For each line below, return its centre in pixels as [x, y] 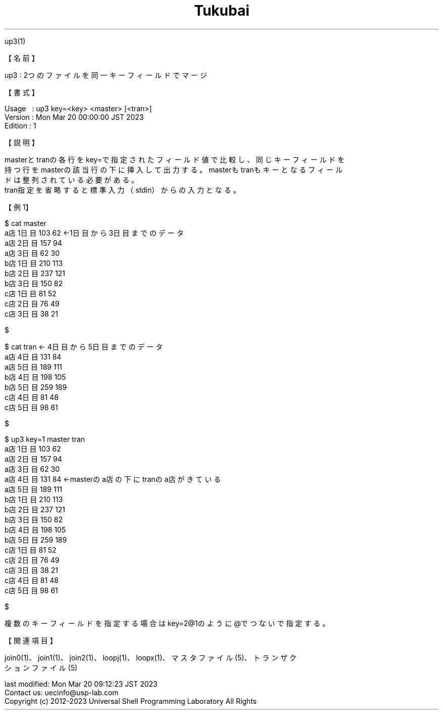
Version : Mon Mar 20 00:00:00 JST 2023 [74, 117]
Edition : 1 [20, 125]
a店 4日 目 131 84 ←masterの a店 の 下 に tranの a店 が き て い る [113, 479]
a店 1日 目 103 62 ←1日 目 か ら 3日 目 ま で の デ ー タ [94, 233]
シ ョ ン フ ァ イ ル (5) [41, 667]
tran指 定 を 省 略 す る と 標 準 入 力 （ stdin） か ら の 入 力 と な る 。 [122, 190]
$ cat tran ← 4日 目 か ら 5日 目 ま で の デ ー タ [84, 346]
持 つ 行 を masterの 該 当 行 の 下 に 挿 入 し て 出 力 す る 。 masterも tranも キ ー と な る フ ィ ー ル [174, 169]
